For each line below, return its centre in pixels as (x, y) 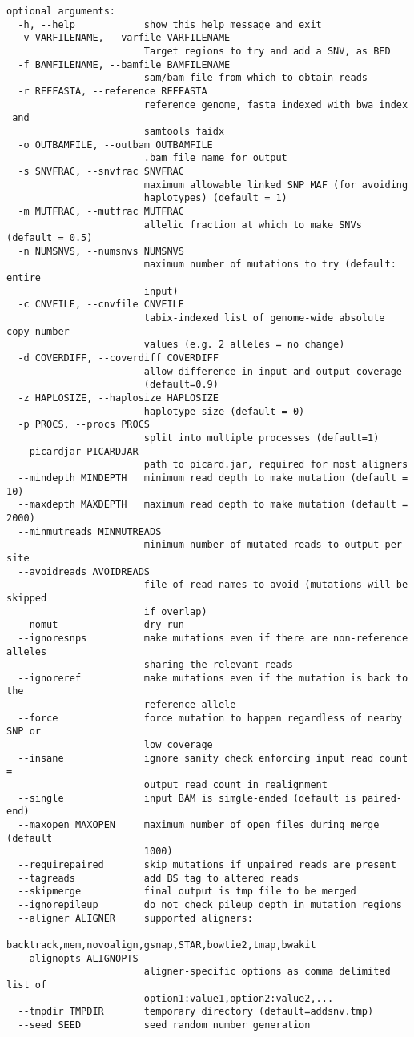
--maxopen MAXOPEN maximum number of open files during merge (199, 825)
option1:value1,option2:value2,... (239, 998)
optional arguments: (61, 11)
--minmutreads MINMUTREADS (90, 531)
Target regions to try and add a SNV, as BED (267, 51)
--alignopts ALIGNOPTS (78, 958)
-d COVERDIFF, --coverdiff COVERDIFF (118, 358)
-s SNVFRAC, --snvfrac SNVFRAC (101, 171)
